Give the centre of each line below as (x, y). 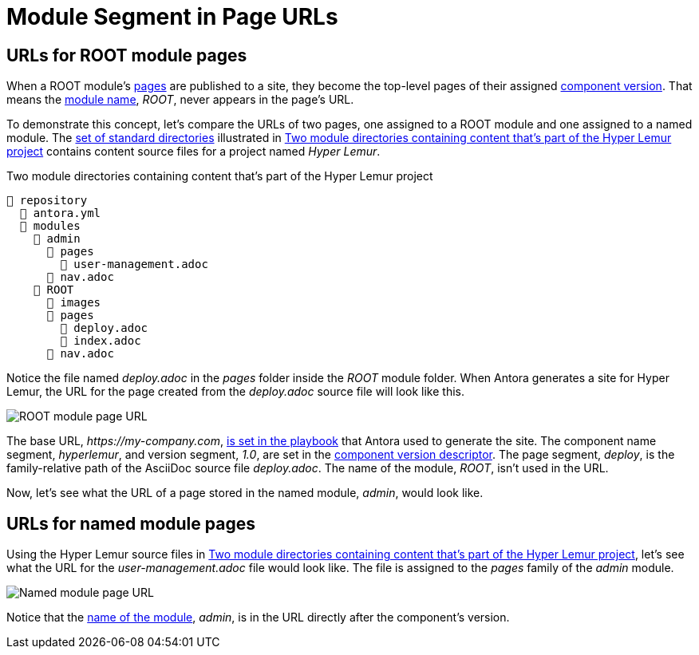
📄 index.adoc (101, 341)
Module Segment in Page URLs (172, 17)
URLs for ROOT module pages (127, 55)
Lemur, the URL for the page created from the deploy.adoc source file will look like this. (235, 392)
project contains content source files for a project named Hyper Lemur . (194, 152)
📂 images (74, 303)
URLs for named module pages (131, 523)
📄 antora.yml (60, 213)
